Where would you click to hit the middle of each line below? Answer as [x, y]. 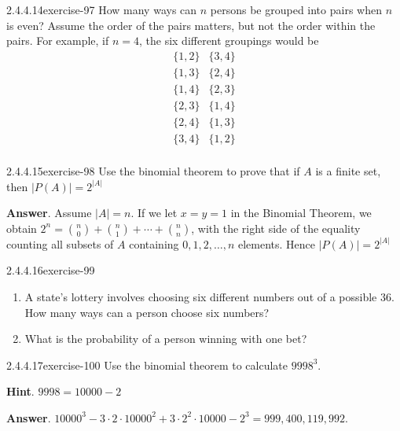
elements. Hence [277, 243]
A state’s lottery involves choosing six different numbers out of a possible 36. [209, 296]
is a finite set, [348, 171]
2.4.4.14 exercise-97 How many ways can [102, 9]
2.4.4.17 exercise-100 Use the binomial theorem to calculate [147, 365]
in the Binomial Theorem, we [301, 213]
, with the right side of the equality [276, 228]
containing [154, 243]
